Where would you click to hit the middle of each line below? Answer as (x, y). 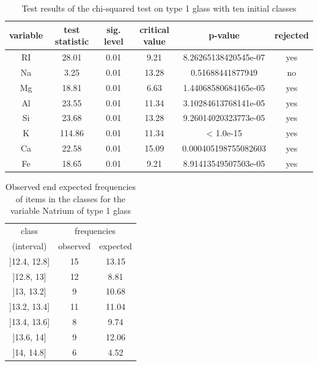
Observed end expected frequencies (71, 187)
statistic (72, 41)
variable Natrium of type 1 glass (70, 210)
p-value (224, 35)
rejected (291, 35)
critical (154, 29)
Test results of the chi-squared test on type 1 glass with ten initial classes (159, 8)
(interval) (29, 245)
